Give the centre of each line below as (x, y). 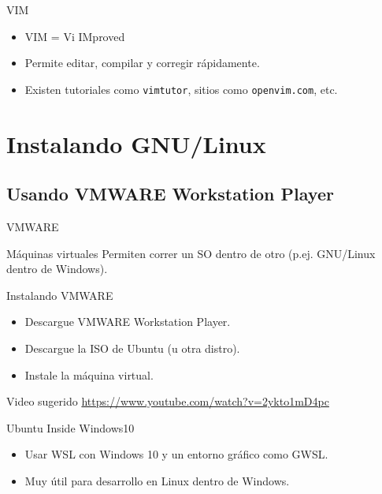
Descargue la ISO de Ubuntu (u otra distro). (132, 348)
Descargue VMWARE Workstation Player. (128, 322)
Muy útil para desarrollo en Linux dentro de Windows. (157, 480)
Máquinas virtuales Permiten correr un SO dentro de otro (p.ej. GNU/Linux (191, 253)
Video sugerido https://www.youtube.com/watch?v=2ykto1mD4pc (168, 401)
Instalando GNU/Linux (136, 143)
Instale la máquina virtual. (89, 374)
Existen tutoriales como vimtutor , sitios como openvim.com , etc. (181, 89)
